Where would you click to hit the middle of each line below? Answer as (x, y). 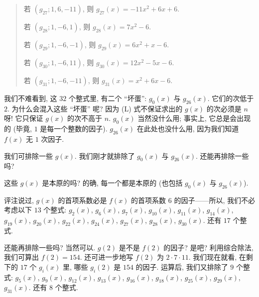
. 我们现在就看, (213, 257)
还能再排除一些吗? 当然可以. (50, 247)
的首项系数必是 (82, 200)
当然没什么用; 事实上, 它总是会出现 (194, 118)
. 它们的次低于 (231, 98)
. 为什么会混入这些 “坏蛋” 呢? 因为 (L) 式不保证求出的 (95, 108)
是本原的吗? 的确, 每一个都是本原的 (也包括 (112, 182)
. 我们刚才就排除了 (105, 155)
